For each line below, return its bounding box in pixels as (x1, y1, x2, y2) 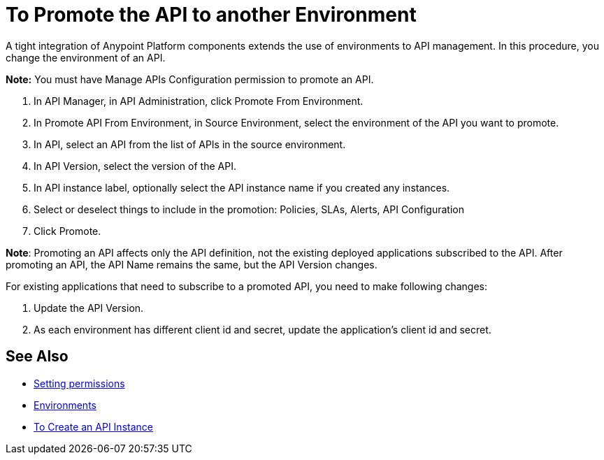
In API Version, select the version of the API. (34, 159, 236, 172)
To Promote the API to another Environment (6, 3, 417, 27)
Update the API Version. (34, 301, 144, 314)
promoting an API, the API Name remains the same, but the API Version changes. (6, 258, 377, 271)
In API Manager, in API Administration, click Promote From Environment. (34, 94, 364, 107)
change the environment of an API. (6, 51, 166, 64)
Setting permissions (34, 377, 125, 389)
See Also (6, 347, 69, 366)
